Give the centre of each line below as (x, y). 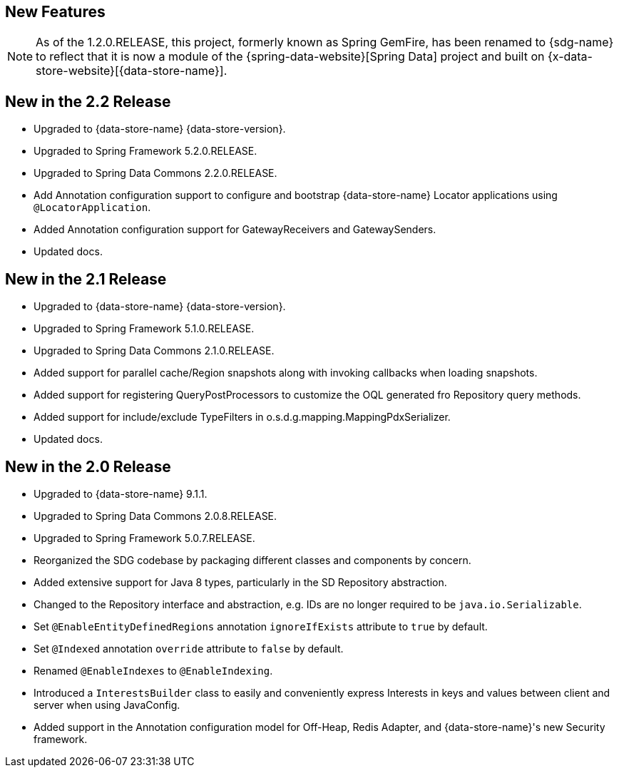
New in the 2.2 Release (88, 101)
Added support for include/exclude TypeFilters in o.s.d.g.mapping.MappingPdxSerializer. (242, 417)
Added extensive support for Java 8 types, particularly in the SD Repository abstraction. (240, 582)
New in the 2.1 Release (86, 279)
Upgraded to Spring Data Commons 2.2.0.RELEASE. (155, 173)
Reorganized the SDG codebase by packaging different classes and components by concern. (252, 560)
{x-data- (570, 57)
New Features (55, 12)
